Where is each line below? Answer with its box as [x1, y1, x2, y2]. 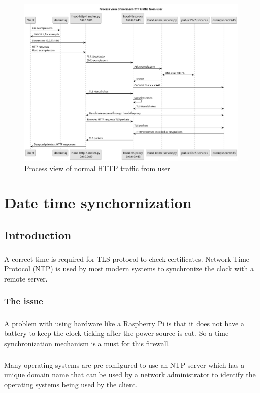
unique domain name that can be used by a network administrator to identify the [4, 369, 256, 380]
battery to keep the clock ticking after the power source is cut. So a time [4, 328, 229, 339]
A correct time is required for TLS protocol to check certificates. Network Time [4, 253, 250, 264]
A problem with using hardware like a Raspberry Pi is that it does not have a [4, 318, 244, 328]
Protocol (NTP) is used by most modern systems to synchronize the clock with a [4, 263, 254, 274]
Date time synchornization [4, 192, 192, 213]
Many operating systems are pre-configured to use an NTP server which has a [4, 359, 245, 370]
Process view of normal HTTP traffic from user [24, 162, 170, 173]
